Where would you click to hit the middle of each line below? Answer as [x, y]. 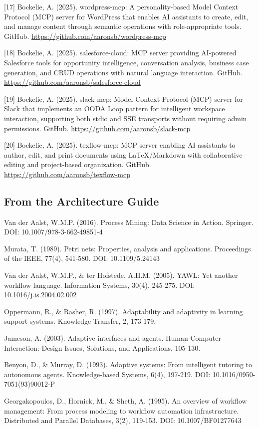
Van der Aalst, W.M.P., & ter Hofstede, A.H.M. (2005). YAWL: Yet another [121, 275]
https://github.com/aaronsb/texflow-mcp [67, 174]
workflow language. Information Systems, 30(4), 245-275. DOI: [100, 285]
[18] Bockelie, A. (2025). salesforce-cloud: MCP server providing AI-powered [120, 53]
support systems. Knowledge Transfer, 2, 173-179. [80, 321]
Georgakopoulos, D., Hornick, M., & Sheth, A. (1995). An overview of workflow [126, 401]
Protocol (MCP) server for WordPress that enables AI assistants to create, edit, [126, 16]
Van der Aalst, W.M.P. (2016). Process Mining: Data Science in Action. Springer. [129, 222]
